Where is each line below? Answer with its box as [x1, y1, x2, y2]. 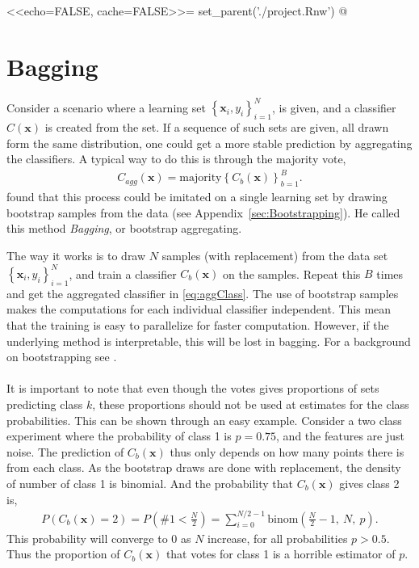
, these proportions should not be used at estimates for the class [92, 395, 409, 412]
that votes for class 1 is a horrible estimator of [166, 545, 396, 562]
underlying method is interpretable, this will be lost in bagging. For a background [6, 332, 411, 349]
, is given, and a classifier [272, 99, 396, 116]
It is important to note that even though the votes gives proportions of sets [6, 380, 379, 397]
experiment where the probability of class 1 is [6, 427, 232, 444]
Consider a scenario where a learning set [6, 99, 206, 116]
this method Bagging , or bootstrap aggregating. [6, 220, 242, 237]
